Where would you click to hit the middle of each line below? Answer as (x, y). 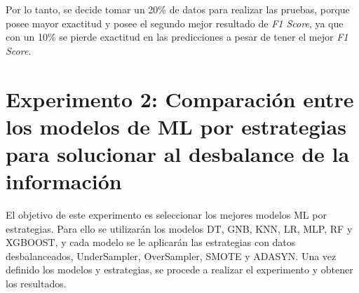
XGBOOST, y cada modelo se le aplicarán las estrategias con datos (151, 242)
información (64, 181)
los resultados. (36, 284)
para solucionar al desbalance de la (178, 153)
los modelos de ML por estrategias (176, 126)
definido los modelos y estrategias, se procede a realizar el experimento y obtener (179, 270)
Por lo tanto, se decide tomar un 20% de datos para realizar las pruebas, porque (178, 9)
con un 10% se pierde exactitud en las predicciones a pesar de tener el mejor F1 (177, 37)
